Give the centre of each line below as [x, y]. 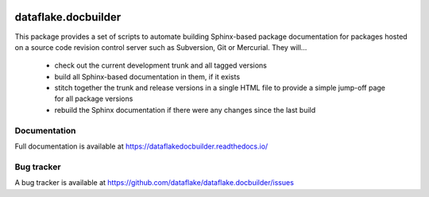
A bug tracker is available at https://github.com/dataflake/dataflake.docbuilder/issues [154, 183]
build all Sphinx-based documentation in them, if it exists [147, 76]
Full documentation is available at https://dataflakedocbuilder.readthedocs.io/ [141, 146]
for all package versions [94, 98]
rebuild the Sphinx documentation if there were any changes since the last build [185, 110]
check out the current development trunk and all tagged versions [161, 66]
